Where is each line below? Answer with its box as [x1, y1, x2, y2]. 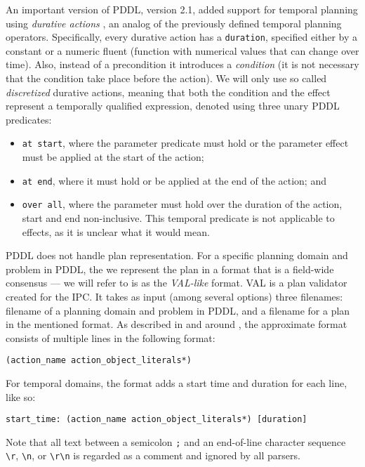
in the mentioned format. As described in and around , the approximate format [6, 317, 347, 331]
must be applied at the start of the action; [22, 150, 204, 164]
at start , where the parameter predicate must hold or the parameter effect [22, 136, 349, 150]
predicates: [6, 112, 52, 126]
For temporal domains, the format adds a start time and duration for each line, [6, 375, 347, 390]
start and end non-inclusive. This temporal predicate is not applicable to [22, 210, 335, 225]
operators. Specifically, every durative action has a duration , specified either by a [6, 29, 358, 44]
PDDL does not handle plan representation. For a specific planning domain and [6, 248, 348, 263]
